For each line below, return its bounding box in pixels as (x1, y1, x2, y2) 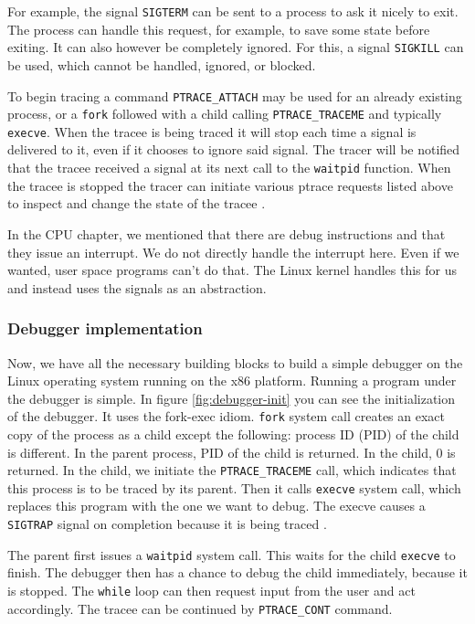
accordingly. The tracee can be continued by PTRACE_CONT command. (7, 598, 393, 618)
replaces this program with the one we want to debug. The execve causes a (7, 496, 426, 515)
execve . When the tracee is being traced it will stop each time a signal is (7, 122, 417, 141)
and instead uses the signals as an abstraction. (7, 278, 267, 297)
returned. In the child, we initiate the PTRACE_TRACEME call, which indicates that (7, 460, 457, 480)
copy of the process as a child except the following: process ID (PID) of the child (7, 424, 459, 443)
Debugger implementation (7, 317, 203, 340)
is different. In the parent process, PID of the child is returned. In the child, (7, 442, 432, 461)
